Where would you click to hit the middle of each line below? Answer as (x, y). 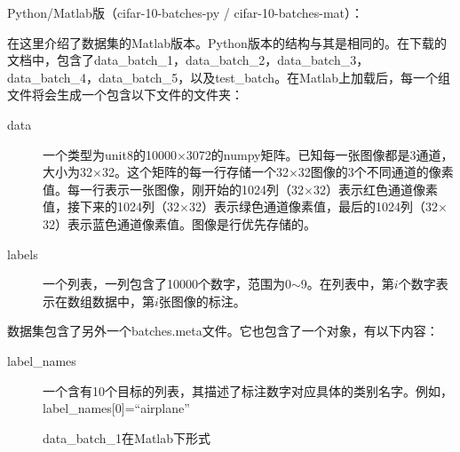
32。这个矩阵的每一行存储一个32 (195, 172)
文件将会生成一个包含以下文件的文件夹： (125, 95)
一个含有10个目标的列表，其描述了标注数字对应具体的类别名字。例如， (248, 390)
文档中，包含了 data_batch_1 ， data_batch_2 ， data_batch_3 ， (188, 60)
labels (23, 254)
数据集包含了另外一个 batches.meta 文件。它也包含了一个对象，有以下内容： (223, 331)
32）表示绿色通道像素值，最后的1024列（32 (313, 206)
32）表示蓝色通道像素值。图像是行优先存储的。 (179, 223)
